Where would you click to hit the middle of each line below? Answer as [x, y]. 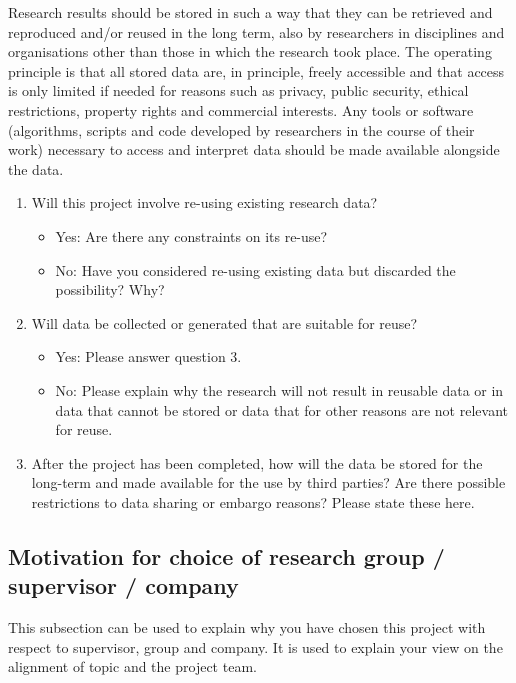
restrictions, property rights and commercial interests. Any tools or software [241, 109]
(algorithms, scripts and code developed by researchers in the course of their [241, 129]
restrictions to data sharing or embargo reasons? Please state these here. [253, 501]
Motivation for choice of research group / [226, 555]
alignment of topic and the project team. [132, 666]
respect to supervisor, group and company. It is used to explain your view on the [255, 646]
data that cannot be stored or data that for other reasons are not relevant [281, 409]
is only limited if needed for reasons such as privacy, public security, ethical [238, 90]
